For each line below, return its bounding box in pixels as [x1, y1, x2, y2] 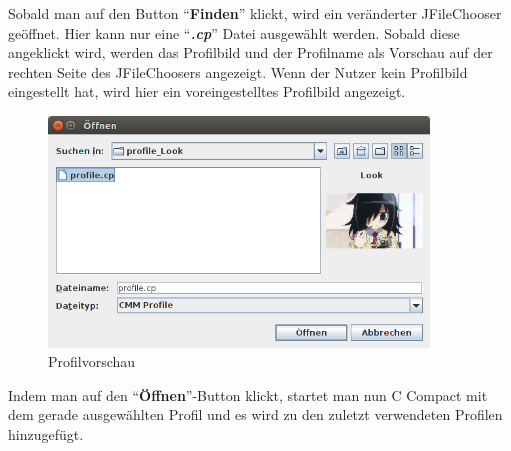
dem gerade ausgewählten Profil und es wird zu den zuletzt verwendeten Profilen [8, 404, 503, 425]
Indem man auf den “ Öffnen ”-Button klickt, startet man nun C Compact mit [8, 384, 488, 405]
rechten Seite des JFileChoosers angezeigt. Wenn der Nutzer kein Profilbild [8, 61, 468, 82]
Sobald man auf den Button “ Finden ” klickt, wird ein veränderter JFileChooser [8, 3, 502, 23]
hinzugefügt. [8, 424, 84, 445]
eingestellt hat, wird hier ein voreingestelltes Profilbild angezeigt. [8, 81, 406, 102]
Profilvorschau [48, 351, 136, 372]
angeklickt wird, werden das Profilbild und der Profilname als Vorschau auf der [8, 42, 493, 63]
